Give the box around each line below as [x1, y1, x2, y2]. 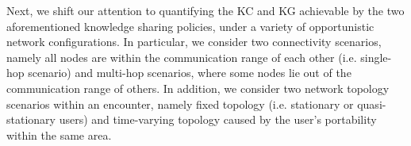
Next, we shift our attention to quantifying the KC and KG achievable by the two [6, 2, 405, 18]
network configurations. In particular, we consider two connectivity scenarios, [6, 33, 382, 50]
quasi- [357, 95, 386, 112]
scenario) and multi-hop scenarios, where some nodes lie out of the [28, 64, 351, 81]
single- [360, 48, 392, 65]
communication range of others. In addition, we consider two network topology [6, 79, 390, 96]
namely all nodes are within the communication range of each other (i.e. [6, 48, 357, 65]
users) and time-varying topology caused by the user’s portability [59, 111, 377, 128]
